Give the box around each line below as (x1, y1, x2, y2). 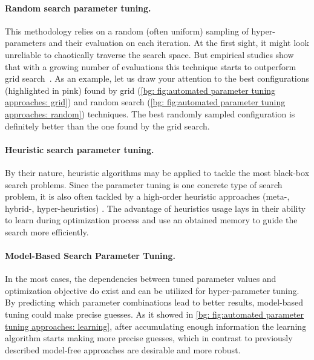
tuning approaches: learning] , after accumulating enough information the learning (5, 319, 307, 332)
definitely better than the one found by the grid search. (5, 119, 210, 132)
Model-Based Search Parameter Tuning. (5, 249, 176, 262)
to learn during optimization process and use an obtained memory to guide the (5, 214, 298, 226)
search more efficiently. (5, 225, 89, 238)
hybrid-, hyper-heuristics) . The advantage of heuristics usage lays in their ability (5, 201, 306, 214)
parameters (5, 36, 46, 49)
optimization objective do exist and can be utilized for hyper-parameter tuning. (5, 284, 299, 296)
